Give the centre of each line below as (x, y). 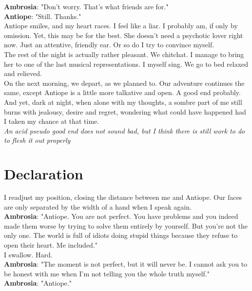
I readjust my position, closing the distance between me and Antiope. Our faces (123, 197)
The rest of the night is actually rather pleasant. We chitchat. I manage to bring (124, 54)
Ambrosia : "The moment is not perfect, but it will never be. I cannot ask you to (126, 264)
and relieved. (23, 73)
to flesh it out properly (37, 140)
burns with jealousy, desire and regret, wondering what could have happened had (125, 111)
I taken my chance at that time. (52, 121)
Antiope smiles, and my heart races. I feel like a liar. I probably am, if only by (121, 26)
